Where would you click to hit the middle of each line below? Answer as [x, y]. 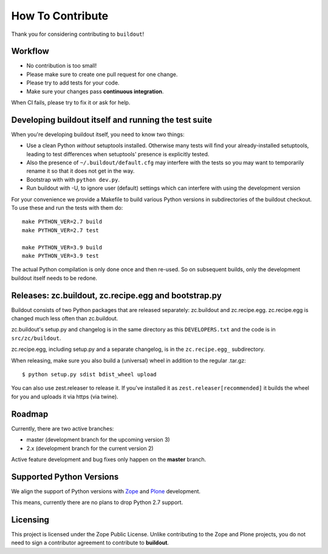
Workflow [30, 51]
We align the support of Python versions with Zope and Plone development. [106, 491]
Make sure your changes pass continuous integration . [95, 91]
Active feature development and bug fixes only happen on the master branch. [109, 459]
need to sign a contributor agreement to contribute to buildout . [90, 543]
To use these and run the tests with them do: [67, 208]
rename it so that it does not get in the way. [80, 171]
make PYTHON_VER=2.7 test [61, 230]
